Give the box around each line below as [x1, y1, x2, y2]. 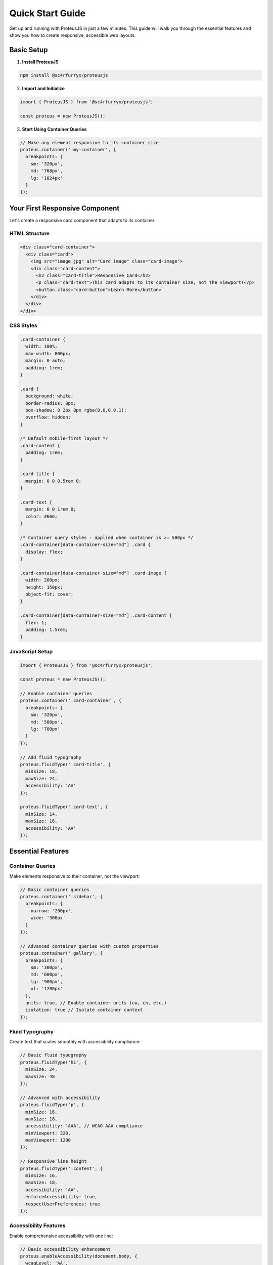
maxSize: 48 [25, 1073, 55, 1079]
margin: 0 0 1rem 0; [25, 507, 76, 512]
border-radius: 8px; [25, 400, 76, 406]
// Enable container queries [20, 691, 93, 697]
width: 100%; [25, 344, 58, 349]
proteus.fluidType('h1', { [20, 1059, 87, 1065]
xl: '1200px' [30, 986, 63, 992]
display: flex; [25, 549, 63, 555]
